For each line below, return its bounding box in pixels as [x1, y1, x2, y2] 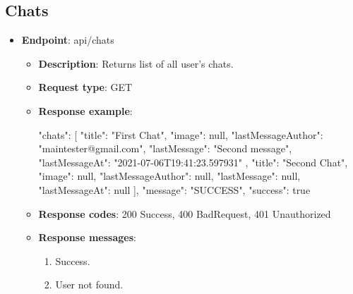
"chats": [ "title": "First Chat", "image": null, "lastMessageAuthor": [38, 127, 323, 142]
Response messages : [38, 230, 136, 245]
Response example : [38, 103, 133, 118]
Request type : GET [38, 80, 133, 94]
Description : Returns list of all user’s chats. [38, 56, 234, 71]
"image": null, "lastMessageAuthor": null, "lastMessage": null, [38, 169, 301, 183]
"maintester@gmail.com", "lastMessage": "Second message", [38, 141, 292, 156]
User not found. [55, 277, 124, 292]
